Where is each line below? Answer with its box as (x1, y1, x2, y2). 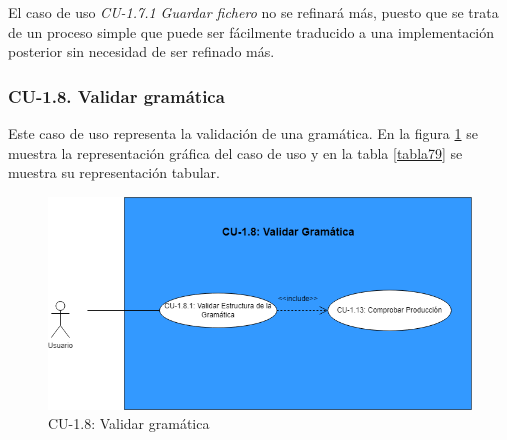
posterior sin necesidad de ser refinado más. (8, 41, 275, 62)
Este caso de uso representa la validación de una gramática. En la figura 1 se (8, 123, 478, 143)
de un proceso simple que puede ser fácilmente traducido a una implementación (8, 21, 495, 42)
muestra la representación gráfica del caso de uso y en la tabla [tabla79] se (8, 142, 463, 163)
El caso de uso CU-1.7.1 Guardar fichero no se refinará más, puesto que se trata (8, 2, 499, 22)
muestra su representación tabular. (8, 162, 220, 183)
